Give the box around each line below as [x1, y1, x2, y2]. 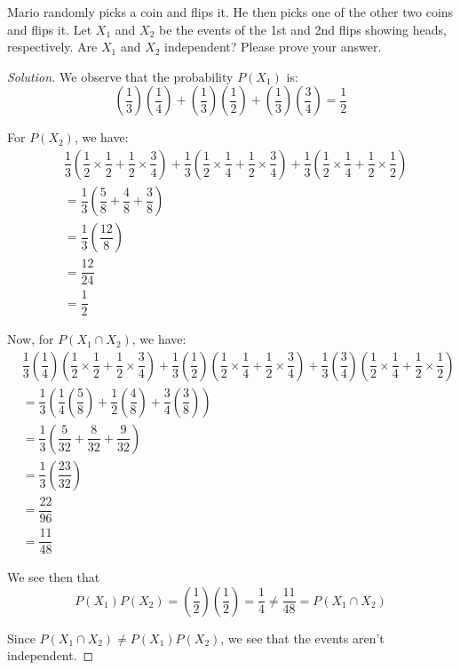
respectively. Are [7, 37, 98, 56]
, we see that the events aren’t [220, 628, 385, 647]
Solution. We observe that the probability [7, 67, 234, 85]
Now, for [7, 330, 54, 348]
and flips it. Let [7, 20, 92, 38]
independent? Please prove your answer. [164, 37, 382, 56]
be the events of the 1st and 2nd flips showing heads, [158, 20, 447, 38]
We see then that [7, 568, 100, 586]
